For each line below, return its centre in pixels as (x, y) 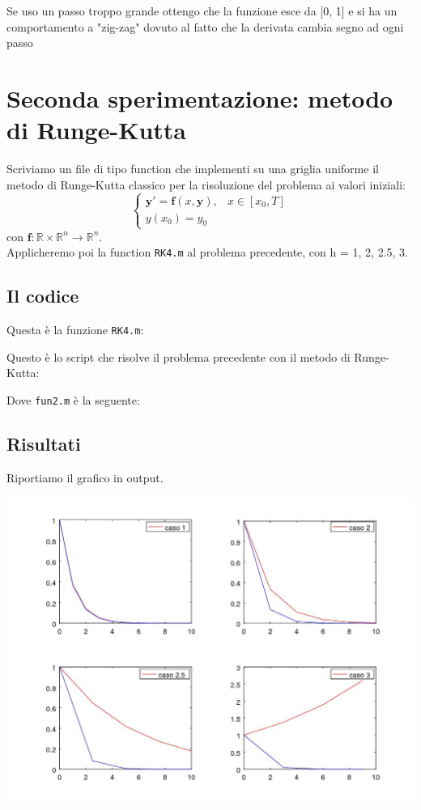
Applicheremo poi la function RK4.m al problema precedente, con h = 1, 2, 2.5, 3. (207, 252)
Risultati (44, 443)
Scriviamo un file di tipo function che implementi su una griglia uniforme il (193, 169)
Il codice (43, 296)
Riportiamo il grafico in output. (85, 477)
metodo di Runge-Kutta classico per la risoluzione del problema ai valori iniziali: (206, 184)
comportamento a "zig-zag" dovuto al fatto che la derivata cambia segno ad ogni (205, 26)
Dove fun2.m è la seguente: (73, 399)
